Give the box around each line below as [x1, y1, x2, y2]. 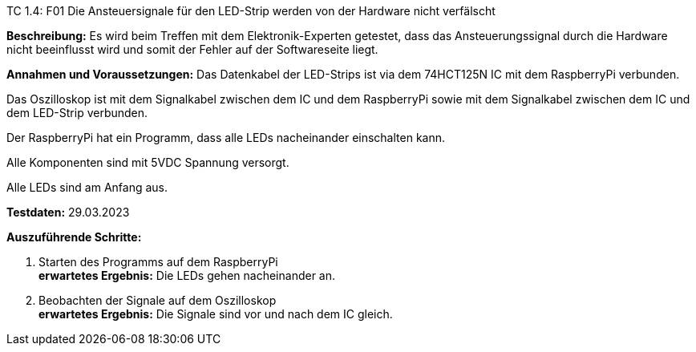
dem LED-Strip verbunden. [6, 106, 148, 119]
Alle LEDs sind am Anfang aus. [6, 180, 168, 194]
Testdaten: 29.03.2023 [6, 205, 130, 219]
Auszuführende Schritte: [6, 230, 142, 244]
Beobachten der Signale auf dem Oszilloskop [38, 293, 277, 307]
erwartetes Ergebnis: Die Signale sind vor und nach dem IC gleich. [38, 307, 393, 321]
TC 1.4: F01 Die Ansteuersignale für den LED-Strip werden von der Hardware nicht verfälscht [6, 4, 496, 18]
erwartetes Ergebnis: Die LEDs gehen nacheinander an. [38, 269, 336, 282]
